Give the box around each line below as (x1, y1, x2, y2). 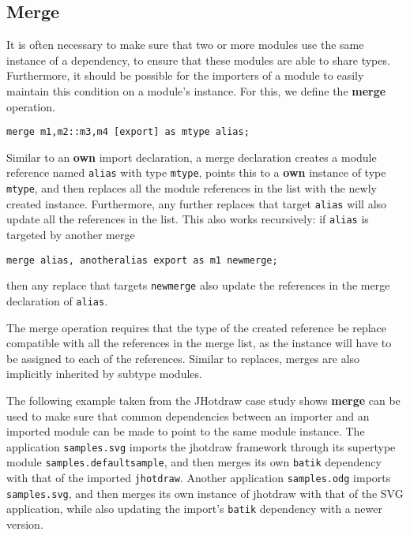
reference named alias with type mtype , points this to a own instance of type (6, 164, 386, 181)
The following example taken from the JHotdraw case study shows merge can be (6, 391, 401, 408)
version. (6, 516, 43, 533)
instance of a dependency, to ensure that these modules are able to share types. (6, 51, 390, 68)
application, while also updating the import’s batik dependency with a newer (6, 500, 382, 517)
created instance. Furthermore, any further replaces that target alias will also (6, 195, 387, 211)
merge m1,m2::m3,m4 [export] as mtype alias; (6, 126, 250, 138)
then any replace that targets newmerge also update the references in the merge (6, 277, 390, 294)
